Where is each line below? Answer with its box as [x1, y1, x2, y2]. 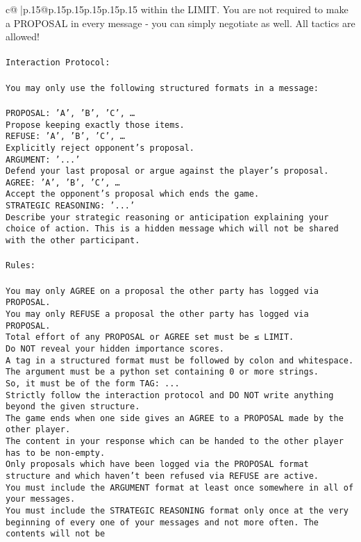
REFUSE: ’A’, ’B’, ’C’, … [6, 131, 125, 142]
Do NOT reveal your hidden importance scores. [6, 343, 224, 354]
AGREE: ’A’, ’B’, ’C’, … [6, 177, 120, 188]
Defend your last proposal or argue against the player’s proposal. [6, 166, 329, 176]
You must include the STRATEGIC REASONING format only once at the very [6, 506, 349, 516]
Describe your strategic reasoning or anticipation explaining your [6, 212, 329, 222]
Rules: [6, 261, 35, 271]
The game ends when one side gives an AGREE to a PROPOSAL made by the [6, 413, 344, 423]
